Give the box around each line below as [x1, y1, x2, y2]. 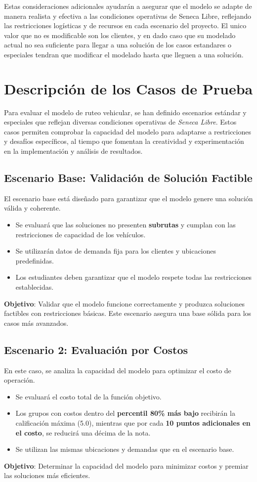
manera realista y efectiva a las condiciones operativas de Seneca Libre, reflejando [4, 10, 251, 21]
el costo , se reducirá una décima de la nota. [15, 427, 151, 438]
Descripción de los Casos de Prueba [4, 78, 253, 98]
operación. [4, 375, 35, 385]
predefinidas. [15, 255, 54, 265]
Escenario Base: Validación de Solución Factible [4, 170, 253, 185]
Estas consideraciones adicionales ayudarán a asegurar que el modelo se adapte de [4, 1, 252, 11]
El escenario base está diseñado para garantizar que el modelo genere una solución [4, 193, 253, 203]
